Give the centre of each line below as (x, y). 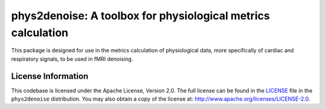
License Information (50, 76)
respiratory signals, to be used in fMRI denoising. (72, 59)
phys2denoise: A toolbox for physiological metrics (140, 16)
